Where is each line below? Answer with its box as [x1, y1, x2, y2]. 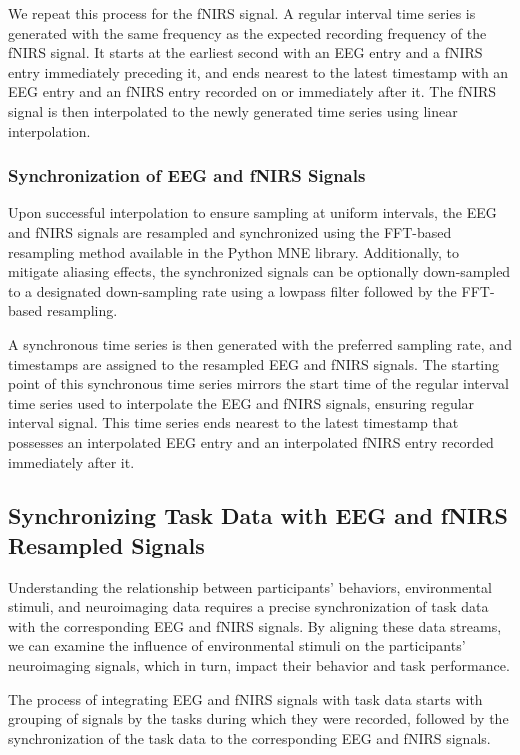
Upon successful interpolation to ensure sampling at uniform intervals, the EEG [8, 202, 497, 223]
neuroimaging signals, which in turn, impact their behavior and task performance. [8, 655, 510, 676]
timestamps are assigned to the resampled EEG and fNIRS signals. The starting [8, 353, 500, 374]
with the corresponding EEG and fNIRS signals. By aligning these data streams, [8, 615, 502, 636]
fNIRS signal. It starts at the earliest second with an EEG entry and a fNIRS [8, 42, 483, 63]
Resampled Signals [8, 529, 205, 560]
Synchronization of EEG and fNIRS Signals [8, 163, 366, 188]
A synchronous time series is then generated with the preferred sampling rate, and [8, 333, 512, 354]
